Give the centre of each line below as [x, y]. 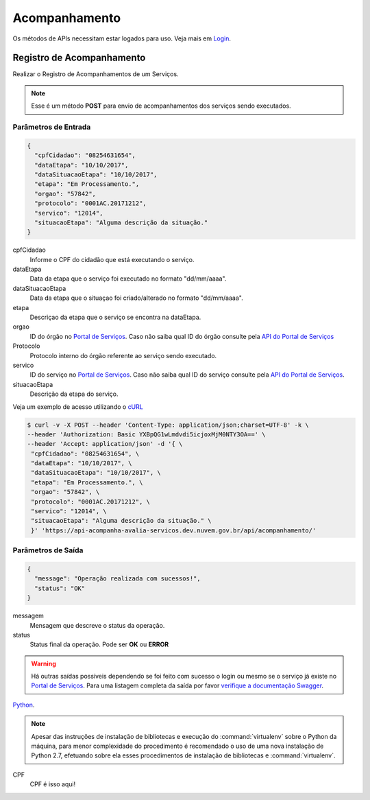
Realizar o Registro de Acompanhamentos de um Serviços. [96, 74]
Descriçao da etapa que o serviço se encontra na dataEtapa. [115, 317]
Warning [44, 663]
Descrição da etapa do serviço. [74, 394]
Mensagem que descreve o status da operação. [97, 625]
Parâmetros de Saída [48, 550]
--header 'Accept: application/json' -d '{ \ [105, 444]
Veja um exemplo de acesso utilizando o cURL [78, 407]
